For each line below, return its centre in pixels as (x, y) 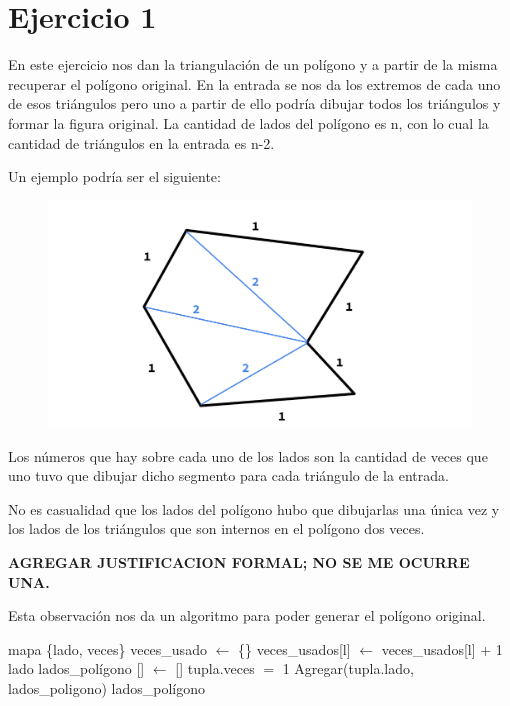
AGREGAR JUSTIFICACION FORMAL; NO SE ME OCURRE (239, 561)
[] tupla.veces (215, 668)
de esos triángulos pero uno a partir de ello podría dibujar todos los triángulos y (254, 103)
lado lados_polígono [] (76, 668)
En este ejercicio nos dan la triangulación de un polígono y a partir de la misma (253, 64)
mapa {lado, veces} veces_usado (107, 648)
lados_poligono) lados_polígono (106, 687)
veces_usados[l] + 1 (442, 648)
